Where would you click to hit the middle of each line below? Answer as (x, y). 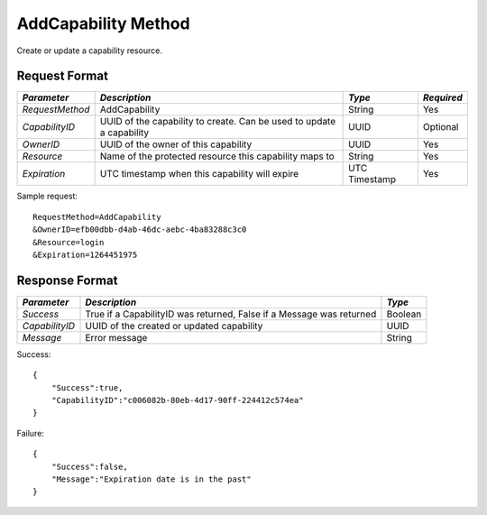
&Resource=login (69, 242)
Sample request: (47, 196)
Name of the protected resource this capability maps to (217, 156)
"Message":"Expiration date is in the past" (151, 479)
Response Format (67, 280)
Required (443, 97)
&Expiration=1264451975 (85, 255)
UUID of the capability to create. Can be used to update (218, 122)
